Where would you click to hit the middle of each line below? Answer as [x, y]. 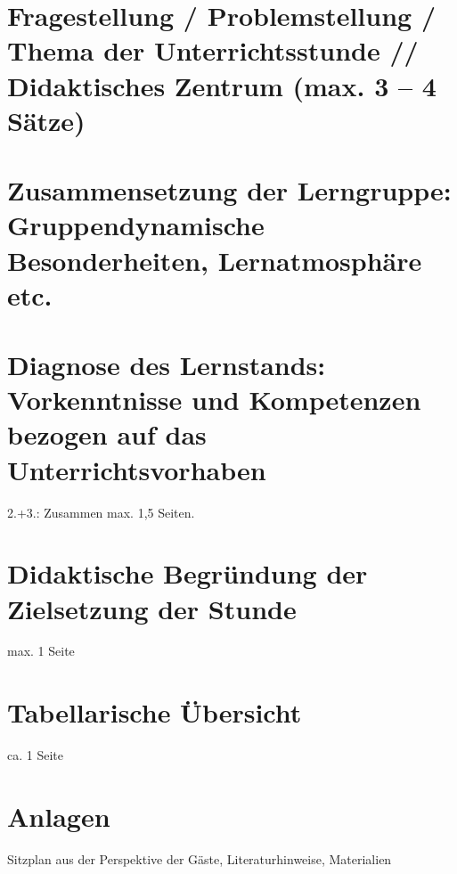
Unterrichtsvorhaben [137, 469]
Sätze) [46, 120]
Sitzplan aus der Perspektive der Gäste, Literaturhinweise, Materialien [200, 858]
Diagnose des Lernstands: [167, 365]
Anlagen [59, 816]
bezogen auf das [107, 434]
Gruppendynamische [136, 225]
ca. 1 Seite [35, 755]
